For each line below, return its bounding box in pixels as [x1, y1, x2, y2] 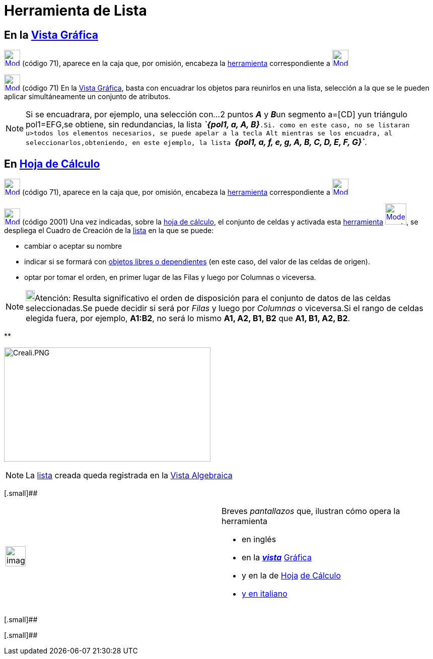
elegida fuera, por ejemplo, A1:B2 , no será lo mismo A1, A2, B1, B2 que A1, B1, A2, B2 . [26, 313, 350, 324]
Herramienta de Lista [4, 2, 147, 19]
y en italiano [242, 589, 287, 599]
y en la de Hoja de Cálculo [242, 570, 341, 581]
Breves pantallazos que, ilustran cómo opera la [222, 506, 400, 517]
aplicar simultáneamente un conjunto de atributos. [4, 92, 171, 101]
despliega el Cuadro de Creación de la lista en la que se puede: [4, 226, 214, 235]
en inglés [242, 534, 276, 545]
